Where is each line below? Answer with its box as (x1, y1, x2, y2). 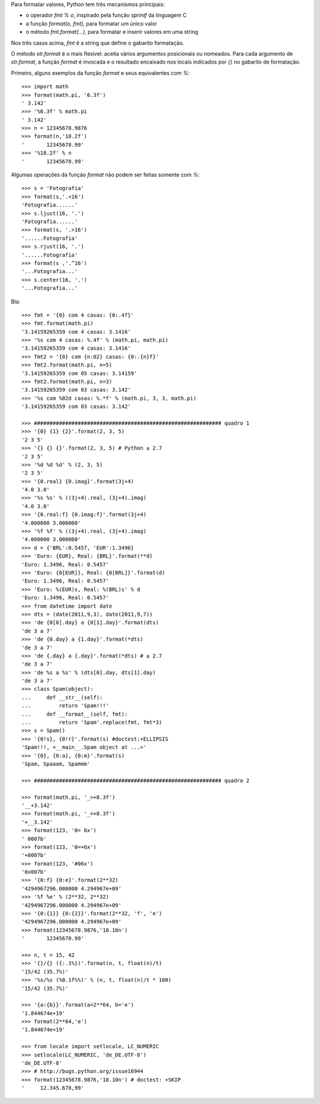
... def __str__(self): (21, 694, 103, 701)
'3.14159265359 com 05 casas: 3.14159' (21, 370, 137, 377)
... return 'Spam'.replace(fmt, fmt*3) (21, 719, 162, 726)
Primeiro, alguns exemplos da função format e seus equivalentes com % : (11, 69, 190, 77)
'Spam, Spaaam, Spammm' (21, 760, 91, 767)
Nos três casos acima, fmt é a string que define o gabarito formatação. (11, 39, 184, 46)
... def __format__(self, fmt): (21, 710, 128, 717)
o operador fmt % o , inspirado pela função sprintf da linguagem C (25, 12, 187, 19)
